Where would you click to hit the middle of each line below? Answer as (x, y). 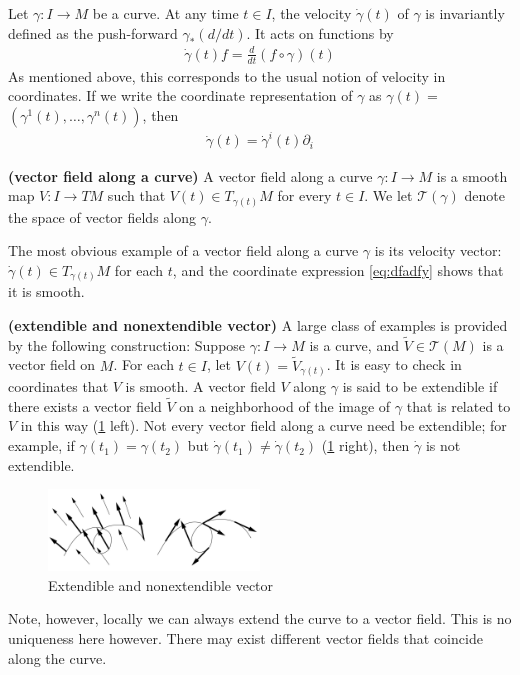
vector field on (52, 364)
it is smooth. (46, 291)
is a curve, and (354, 344)
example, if (41, 445)
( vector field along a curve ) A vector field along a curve (190, 175)
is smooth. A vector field (200, 386)
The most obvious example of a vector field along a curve (183, 250)
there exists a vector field (85, 405)
